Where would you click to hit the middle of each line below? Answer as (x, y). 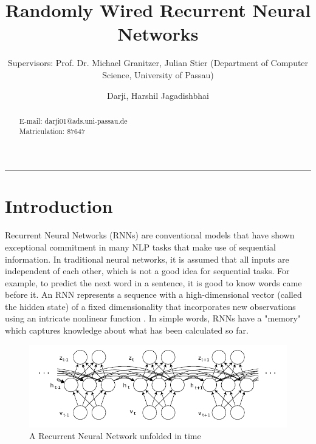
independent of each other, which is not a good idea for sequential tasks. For (147, 271)
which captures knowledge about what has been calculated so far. (127, 330)
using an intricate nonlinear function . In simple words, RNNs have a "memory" (153, 318)
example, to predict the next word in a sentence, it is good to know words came (153, 282)
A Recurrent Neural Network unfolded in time (115, 436)
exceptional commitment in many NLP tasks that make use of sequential (140, 247)
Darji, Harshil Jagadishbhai (158, 95)
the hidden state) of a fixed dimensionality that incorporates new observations (150, 306)
